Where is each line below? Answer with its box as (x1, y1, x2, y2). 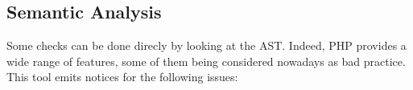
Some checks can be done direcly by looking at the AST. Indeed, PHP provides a (6, 37, 407, 54)
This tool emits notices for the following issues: (6, 68, 238, 85)
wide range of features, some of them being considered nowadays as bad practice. (6, 52, 406, 69)
